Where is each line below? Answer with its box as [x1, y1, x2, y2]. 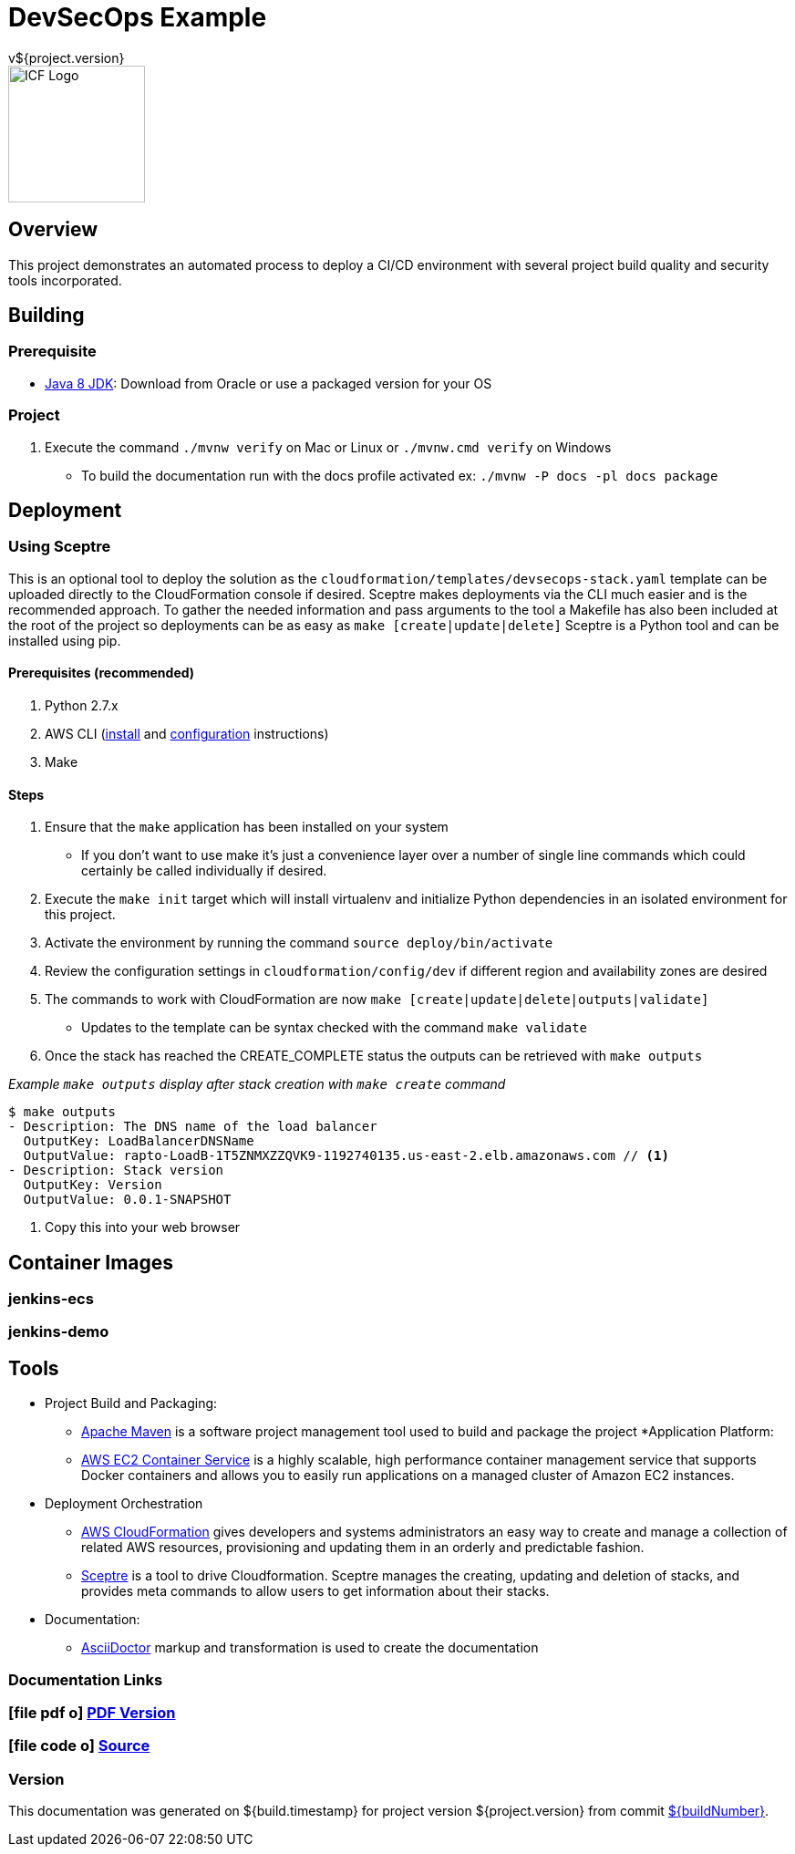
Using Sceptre [8, 537, 111, 556]
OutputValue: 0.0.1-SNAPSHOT [23, 1192, 232, 1207]
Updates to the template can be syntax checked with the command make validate [81, 1020, 588, 1036]
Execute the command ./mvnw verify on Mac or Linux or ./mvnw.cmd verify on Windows [45, 439, 612, 455]
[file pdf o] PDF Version [8, 1704, 176, 1723]
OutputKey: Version [23, 1177, 162, 1193]
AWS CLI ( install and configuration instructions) [45, 726, 329, 741]
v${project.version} [8, 49, 125, 66]
